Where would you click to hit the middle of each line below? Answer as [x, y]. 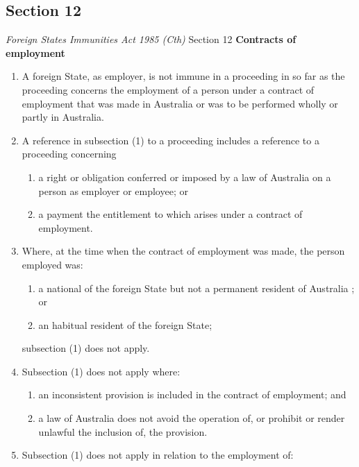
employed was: [52, 264]
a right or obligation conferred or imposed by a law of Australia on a [185, 177]
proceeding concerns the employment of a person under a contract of [168, 89]
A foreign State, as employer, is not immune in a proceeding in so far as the [183, 76]
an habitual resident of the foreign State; [125, 324]
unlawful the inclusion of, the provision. [123, 431]
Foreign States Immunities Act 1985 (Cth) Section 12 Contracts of [151, 39]
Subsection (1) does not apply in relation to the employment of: [158, 455]
